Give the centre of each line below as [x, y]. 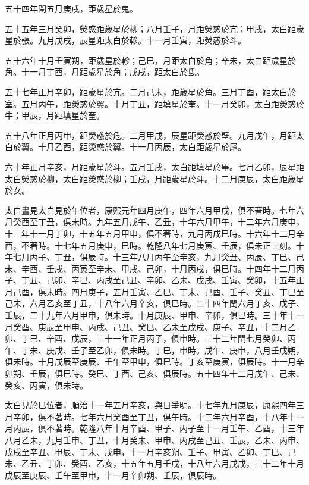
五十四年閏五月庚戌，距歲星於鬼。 [71, 8]
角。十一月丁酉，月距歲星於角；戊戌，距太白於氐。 [105, 72]
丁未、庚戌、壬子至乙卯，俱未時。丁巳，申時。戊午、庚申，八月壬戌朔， [163, 350]
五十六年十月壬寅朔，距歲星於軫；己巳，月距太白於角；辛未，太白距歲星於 [150, 60]
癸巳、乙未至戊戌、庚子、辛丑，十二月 [212, 326]
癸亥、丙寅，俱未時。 [46, 385]
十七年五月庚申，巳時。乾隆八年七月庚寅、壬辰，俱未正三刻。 [175, 245]
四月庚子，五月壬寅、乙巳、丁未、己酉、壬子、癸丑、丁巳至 [187, 291]
